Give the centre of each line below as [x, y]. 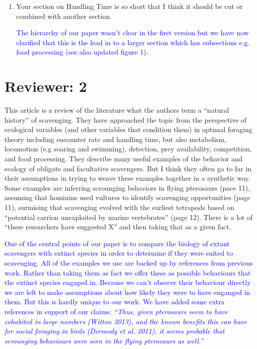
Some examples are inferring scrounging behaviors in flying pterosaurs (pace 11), [127, 187]
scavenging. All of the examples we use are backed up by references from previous [129, 263]
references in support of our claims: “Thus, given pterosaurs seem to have [116, 311]
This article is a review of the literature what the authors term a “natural [117, 110]
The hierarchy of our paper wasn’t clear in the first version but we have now [132, 33]
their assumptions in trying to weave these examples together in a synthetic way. [128, 178]
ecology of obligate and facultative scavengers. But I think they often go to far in [128, 168]
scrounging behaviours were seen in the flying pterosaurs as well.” [104, 340]
